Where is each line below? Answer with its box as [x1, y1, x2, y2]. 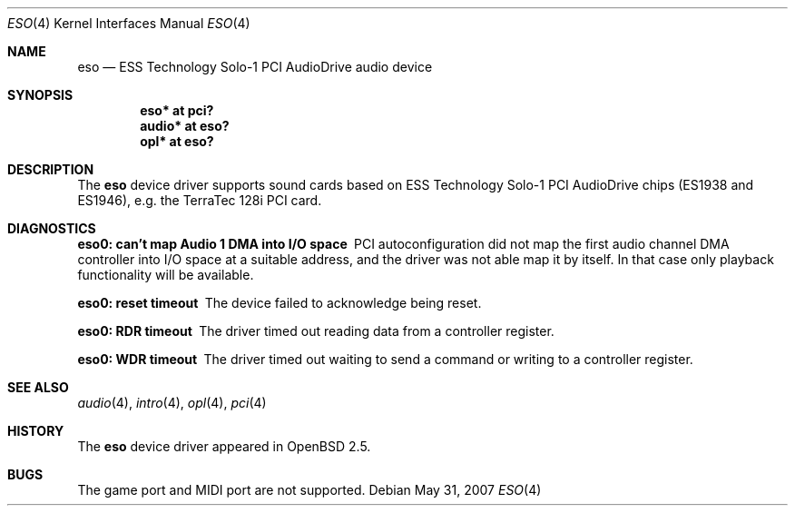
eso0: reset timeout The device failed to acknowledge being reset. [77, 295, 482, 311]
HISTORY [7, 423, 64, 439]
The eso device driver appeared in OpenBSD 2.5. [77, 439, 371, 454]
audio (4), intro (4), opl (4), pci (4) [77, 395, 267, 410]
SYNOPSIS [7, 87, 74, 103]
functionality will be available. [77, 267, 254, 282]
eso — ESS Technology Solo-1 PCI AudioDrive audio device [77, 59, 433, 74]
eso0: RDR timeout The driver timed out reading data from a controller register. [77, 323, 555, 339]
